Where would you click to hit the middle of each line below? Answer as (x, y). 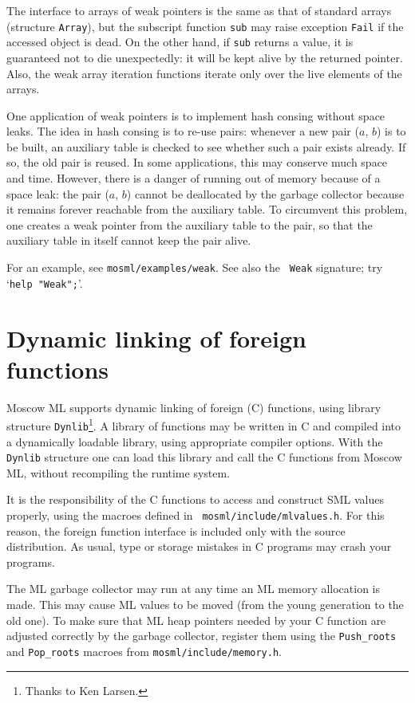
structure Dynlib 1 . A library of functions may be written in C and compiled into (204, 424)
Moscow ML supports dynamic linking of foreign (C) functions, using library (194, 407)
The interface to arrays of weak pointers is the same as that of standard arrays (199, 10)
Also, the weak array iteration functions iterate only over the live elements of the (204, 73)
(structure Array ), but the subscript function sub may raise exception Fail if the (205, 26)
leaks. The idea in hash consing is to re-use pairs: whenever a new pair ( (183, 131)
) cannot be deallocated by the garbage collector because (265, 193)
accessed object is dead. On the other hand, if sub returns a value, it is (180, 42)
